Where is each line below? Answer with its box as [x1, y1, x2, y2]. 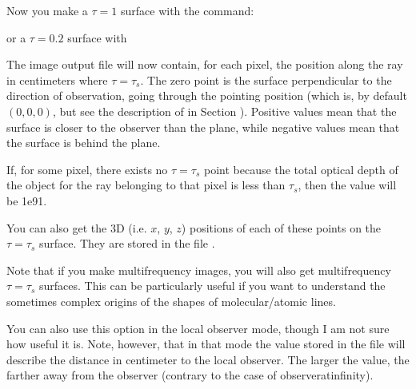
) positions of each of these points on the [181, 219, 382, 236]
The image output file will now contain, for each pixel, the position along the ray [6, 56, 403, 73]
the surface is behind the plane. [6, 134, 161, 151]
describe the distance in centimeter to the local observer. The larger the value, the [6, 351, 410, 367]
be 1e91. [6, 192, 47, 208]
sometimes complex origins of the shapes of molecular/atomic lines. [6, 292, 336, 309]
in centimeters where [6, 71, 108, 88]
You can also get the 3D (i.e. [6, 219, 147, 236]
